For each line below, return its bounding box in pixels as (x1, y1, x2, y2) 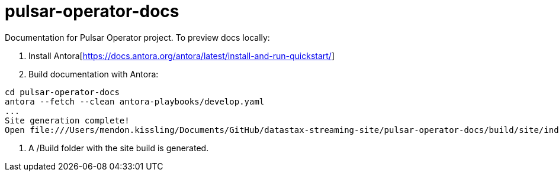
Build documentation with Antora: (28, 69, 159, 79)
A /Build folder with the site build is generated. (28, 142, 209, 153)
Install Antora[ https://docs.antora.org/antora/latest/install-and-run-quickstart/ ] (28, 50, 335, 61)
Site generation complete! (5, 115, 130, 125)
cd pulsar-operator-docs (5, 87, 120, 97)
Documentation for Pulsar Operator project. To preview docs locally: (5, 32, 270, 43)
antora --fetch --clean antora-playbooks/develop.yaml (5, 96, 265, 106)
